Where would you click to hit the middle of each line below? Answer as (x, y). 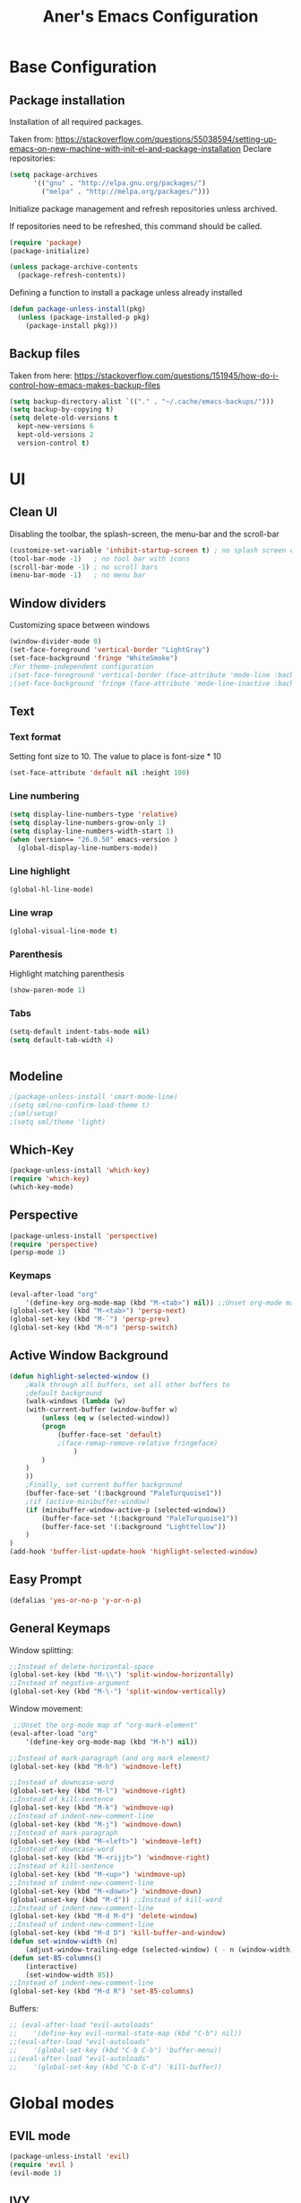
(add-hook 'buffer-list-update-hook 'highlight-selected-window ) (133, 1552)
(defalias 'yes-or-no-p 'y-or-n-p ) (76, 1600)
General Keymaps (60, 1628)
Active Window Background (89, 1355)
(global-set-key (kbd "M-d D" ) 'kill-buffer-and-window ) (118, 1933)
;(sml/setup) (34, 1113)
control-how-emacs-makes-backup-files (85, 385)
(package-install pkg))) (72, 325)
